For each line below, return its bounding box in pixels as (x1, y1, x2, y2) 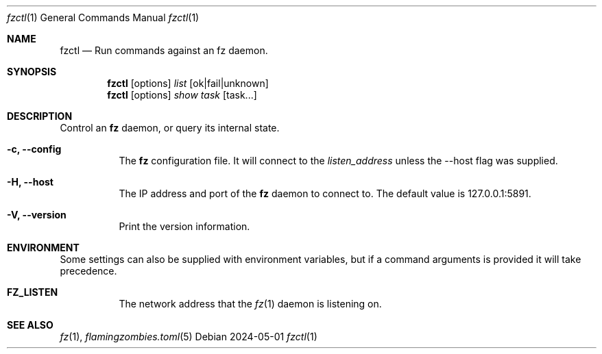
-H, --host (7, 176, 53, 188)
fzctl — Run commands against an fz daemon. (60, 45, 268, 56)
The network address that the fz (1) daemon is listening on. (119, 298, 382, 309)
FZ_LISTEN (7, 286, 58, 298)
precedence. (60, 265, 117, 277)
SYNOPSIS (7, 66, 57, 77)
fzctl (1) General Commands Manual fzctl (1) (7, 12, 200, 23)
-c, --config (7, 143, 62, 155)
